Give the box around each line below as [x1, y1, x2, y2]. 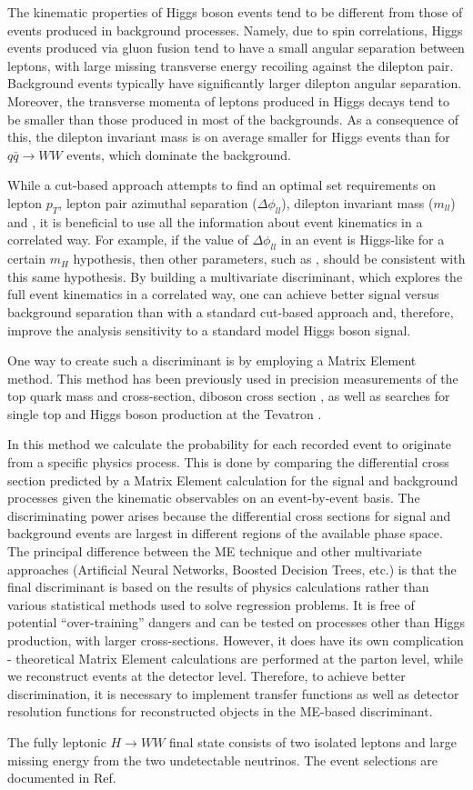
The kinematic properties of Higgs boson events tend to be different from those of [7, 3, 463, 21]
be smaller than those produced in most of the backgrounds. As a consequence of [7, 109, 459, 128]
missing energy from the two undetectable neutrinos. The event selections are [7, 750, 438, 769]
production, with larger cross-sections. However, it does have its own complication [7, 631, 464, 649]
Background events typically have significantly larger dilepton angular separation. [7, 74, 462, 93]
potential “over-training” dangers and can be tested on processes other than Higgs [7, 613, 466, 632]
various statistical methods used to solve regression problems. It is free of [7, 595, 415, 614]
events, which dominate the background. [66, 145, 292, 164]
